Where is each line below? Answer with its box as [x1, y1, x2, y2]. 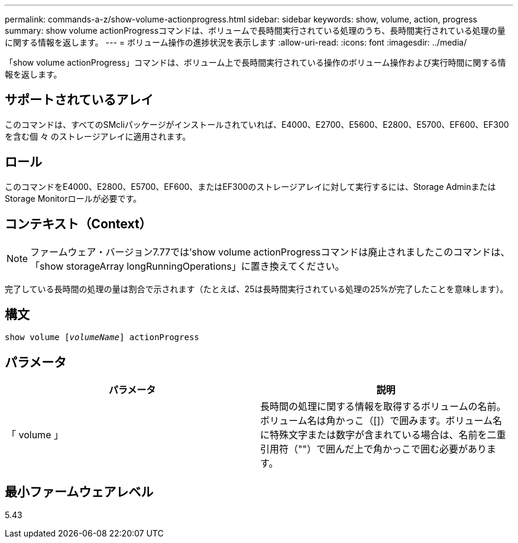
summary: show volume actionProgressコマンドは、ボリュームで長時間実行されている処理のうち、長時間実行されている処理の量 [5, 25, 506, 35]
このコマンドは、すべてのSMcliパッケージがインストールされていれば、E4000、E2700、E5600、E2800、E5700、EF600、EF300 [5, 119, 509, 130]
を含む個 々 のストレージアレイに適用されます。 [5, 131, 191, 141]
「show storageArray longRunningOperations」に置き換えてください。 [30, 260, 345, 272]
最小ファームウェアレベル [5, 484, 154, 499]
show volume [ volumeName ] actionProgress [5, 332, 199, 342]
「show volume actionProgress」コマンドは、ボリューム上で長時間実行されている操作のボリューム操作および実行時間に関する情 [5, 57, 506, 67]
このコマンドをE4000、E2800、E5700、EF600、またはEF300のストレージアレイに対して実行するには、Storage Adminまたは [5, 181, 496, 192]
